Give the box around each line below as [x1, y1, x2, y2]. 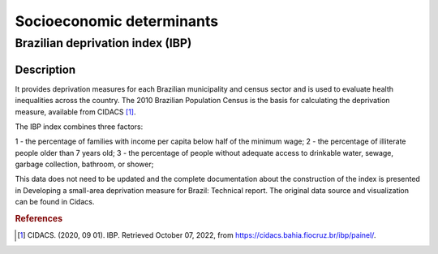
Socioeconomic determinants [15, 12, 219, 30]
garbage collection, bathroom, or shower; [15, 159, 154, 170]
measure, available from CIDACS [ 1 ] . [15, 106, 137, 117]
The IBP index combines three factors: [15, 122, 144, 131]
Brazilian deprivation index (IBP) [15, 36, 192, 50]
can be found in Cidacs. [15, 197, 95, 207]
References [15, 213, 63, 225]
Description [15, 62, 76, 76]
